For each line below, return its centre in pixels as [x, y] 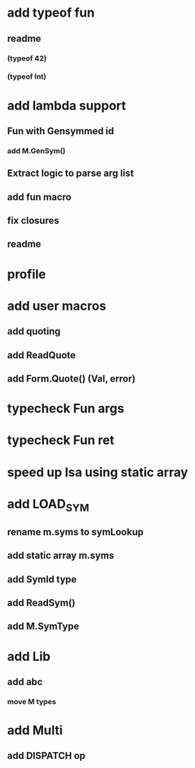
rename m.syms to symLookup [75, 532]
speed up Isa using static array [98, 472]
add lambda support [67, 105]
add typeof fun [51, 13]
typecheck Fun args [66, 409]
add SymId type [42, 579]
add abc [25, 681]
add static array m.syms [61, 556]
